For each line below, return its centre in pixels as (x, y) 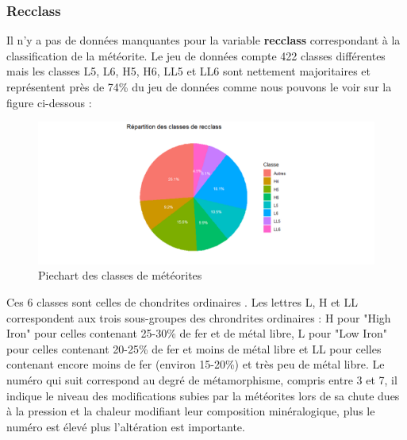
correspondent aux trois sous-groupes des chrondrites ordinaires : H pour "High (199, 317)
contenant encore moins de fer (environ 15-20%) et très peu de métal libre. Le (196, 364)
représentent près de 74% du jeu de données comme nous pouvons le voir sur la (199, 87)
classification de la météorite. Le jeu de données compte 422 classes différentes (196, 55)
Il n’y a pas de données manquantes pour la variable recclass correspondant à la (203, 40)
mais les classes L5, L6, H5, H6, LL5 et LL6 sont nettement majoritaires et (189, 71)
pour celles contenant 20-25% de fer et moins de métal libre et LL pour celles (194, 348)
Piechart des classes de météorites (120, 275)
